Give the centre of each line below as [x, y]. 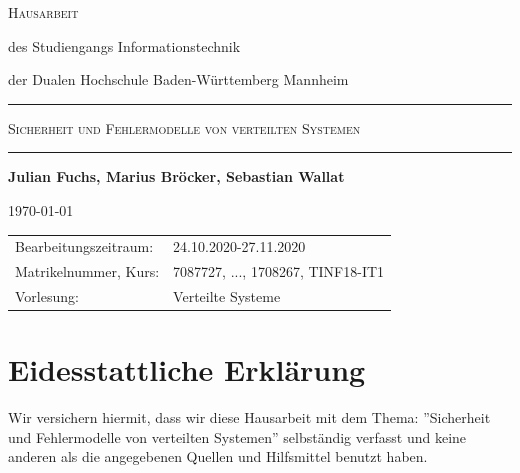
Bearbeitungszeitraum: [84, 246]
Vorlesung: [47, 296]
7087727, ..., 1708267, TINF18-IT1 [279, 271]
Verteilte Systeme [227, 296]
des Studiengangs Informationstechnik [124, 45]
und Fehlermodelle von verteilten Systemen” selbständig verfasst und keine [237, 436]
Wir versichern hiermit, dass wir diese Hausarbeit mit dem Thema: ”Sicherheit [249, 417]
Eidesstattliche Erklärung [187, 369]
